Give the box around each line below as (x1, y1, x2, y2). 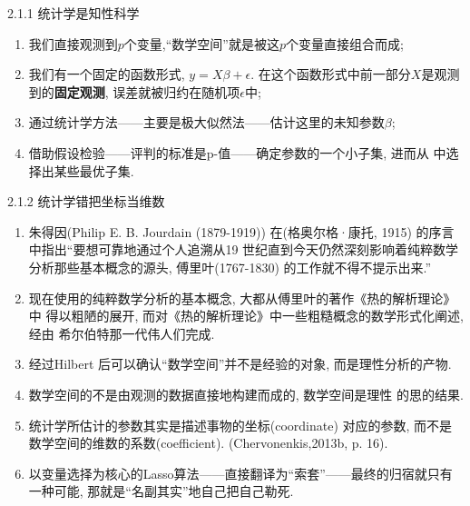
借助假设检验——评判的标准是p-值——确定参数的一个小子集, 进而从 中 (28, 143, 446, 162)
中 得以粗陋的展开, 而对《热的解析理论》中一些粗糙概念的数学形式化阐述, (28, 306, 464, 325)
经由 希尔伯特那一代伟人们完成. (28, 323, 215, 342)
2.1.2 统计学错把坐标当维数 (7, 192, 165, 211)
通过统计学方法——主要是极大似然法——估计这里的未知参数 (28, 113, 385, 132)
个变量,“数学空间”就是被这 (123, 34, 279, 53)
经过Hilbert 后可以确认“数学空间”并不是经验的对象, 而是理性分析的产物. (28, 354, 452, 373)
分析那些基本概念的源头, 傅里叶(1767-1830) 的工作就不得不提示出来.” (28, 257, 432, 276)
